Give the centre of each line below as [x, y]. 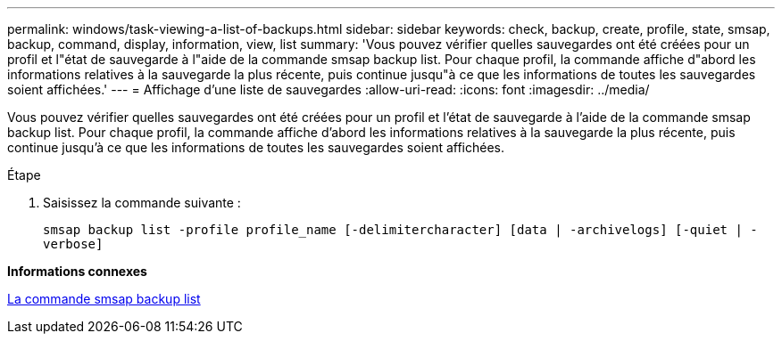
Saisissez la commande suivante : [142, 203]
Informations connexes [77, 271]
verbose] [73, 244]
